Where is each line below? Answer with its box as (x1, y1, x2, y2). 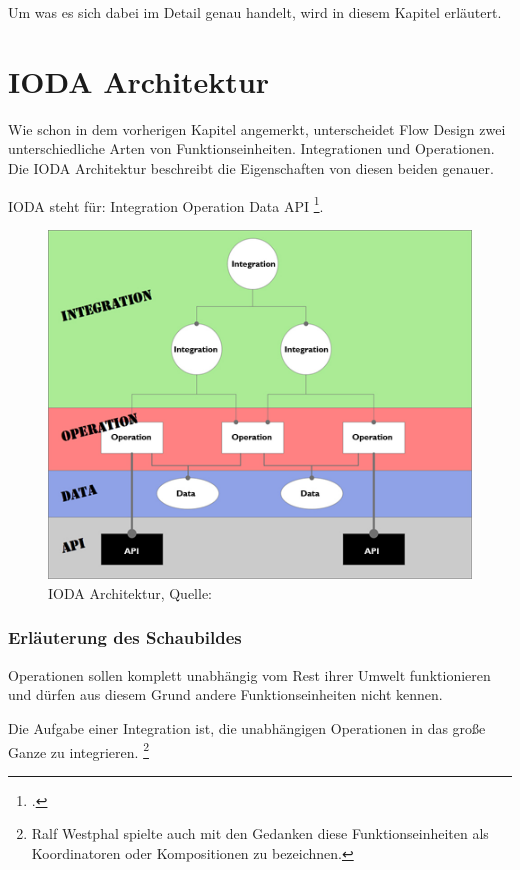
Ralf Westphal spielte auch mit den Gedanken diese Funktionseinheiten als (31, 823, 489, 844)
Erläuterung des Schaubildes (8, 625, 242, 650)
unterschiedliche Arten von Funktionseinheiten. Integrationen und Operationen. (8, 138, 495, 159)
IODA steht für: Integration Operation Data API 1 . (8, 192, 324, 216)
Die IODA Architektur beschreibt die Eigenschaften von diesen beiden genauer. (8, 157, 494, 178)
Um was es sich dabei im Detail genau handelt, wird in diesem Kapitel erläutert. (8, 2, 502, 22)
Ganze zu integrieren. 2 (8, 738, 149, 762)
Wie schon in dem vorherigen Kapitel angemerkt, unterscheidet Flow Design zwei (8, 118, 506, 139)
